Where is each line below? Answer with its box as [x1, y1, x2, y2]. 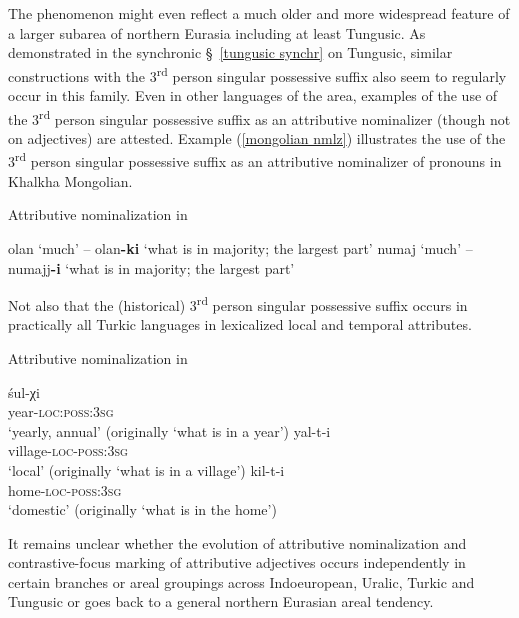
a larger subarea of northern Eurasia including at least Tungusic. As [8, 22, 426, 43]
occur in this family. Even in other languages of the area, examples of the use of [8, 85, 498, 106]
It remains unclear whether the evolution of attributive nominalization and [8, 532, 467, 553]
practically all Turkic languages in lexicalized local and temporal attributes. [8, 314, 472, 335]
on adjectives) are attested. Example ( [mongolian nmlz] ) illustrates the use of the [8, 127, 506, 148]
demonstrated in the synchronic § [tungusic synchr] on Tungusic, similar [8, 42, 453, 63]
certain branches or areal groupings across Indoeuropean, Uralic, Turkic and [8, 571, 475, 592]
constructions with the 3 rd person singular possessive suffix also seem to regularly [8, 62, 507, 86]
